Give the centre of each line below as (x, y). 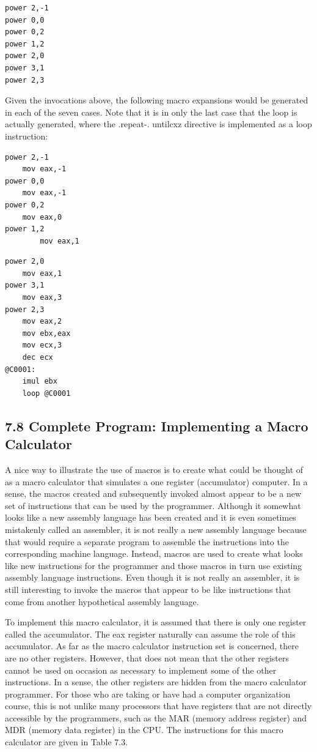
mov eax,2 (42, 322)
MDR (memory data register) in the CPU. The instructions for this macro (144, 730)
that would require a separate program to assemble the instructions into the (147, 541)
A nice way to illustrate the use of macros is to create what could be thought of (154, 469)
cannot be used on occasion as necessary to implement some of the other (141, 670)
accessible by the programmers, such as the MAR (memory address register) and (156, 717)
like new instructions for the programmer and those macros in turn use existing (154, 565)
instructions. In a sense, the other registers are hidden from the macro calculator (156, 682)
